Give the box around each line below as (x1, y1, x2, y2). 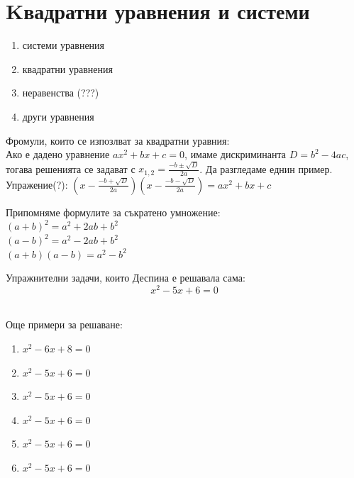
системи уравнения (22, 38, 105, 52)
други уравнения (22, 109, 94, 123)
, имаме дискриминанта (184, 147, 287, 162)
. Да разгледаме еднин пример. (199, 161, 333, 176)
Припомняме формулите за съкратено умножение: (6, 204, 221, 219)
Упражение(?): (6, 177, 68, 191)
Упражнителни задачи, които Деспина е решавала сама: (6, 270, 245, 285)
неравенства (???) (22, 85, 99, 100)
